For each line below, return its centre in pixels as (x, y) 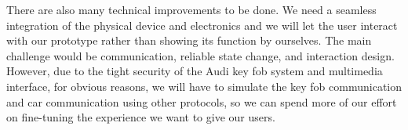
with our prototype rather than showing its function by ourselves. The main (189, 40)
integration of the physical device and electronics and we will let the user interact (202, 25)
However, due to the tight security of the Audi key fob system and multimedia (195, 71)
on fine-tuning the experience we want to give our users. (141, 117)
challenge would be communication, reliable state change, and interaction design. (200, 55)
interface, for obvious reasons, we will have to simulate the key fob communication (204, 86)
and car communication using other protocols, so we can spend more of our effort (202, 101)
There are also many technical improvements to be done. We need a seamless (191, 9)
